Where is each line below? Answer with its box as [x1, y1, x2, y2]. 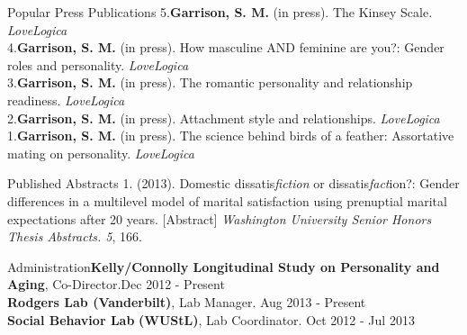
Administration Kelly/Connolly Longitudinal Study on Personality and [7, 257, 440, 276]
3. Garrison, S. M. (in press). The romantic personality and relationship [7, 73, 413, 92]
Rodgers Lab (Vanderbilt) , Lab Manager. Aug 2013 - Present [7, 292, 366, 311]
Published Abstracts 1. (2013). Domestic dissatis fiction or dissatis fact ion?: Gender [7, 174, 460, 193]
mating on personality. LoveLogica [7, 143, 194, 162]
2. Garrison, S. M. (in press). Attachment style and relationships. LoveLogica [7, 108, 440, 127]
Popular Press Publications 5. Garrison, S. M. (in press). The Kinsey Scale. [7, 3, 433, 21]
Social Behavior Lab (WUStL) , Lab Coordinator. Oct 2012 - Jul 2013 [7, 310, 415, 329]
